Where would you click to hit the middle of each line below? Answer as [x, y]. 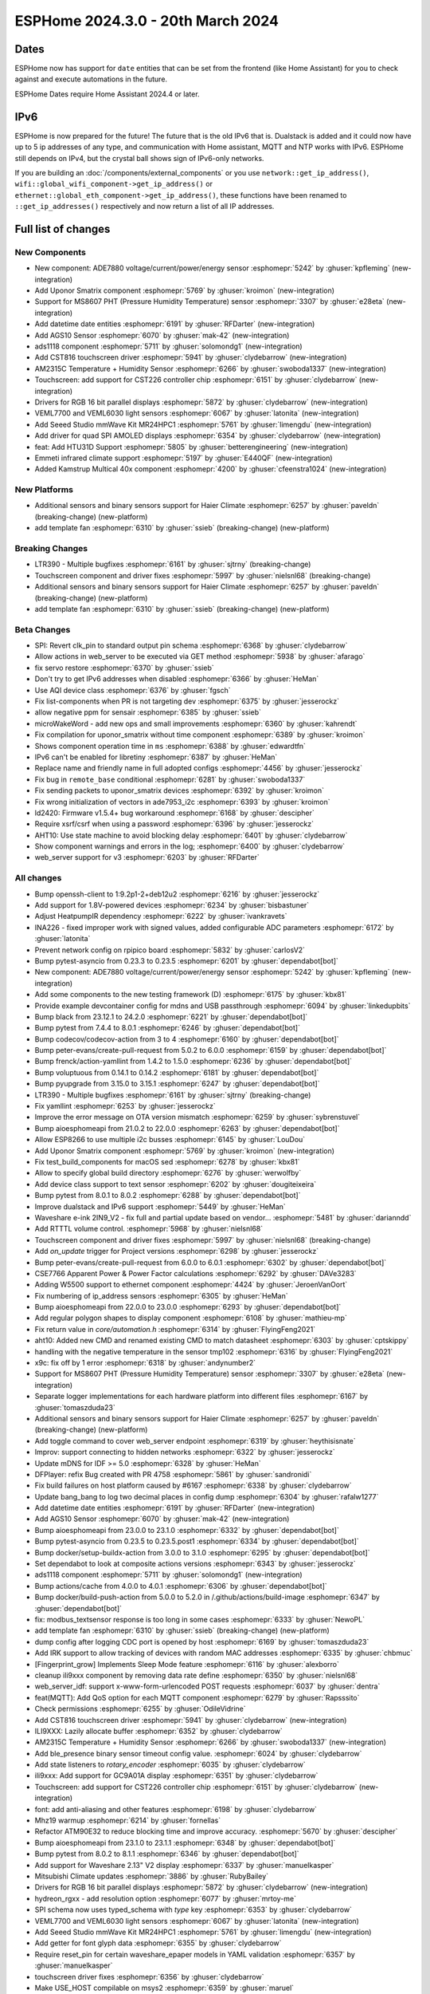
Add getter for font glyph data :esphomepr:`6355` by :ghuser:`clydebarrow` [158, 1943]
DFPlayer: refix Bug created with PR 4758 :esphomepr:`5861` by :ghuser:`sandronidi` [173, 1474]
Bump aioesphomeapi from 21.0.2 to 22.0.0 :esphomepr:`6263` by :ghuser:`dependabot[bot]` [187, 1128]
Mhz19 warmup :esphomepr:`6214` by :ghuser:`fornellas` [128, 1821]
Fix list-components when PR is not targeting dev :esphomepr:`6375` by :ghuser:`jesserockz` [187, 701]
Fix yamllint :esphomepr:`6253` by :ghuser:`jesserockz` [125, 1106]
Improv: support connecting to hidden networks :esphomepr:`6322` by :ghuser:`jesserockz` [185, 1452]
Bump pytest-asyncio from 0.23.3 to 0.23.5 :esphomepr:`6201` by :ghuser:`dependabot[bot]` [186, 960]
